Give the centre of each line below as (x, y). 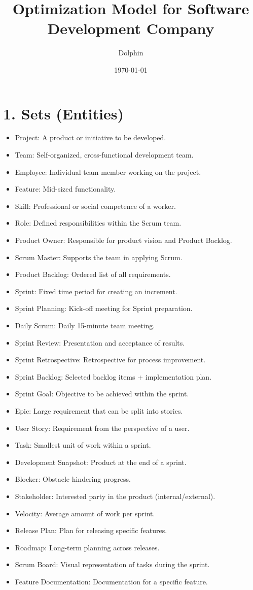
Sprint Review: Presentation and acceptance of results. (100, 342)
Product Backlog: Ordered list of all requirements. (93, 274)
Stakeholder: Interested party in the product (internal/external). (115, 496)
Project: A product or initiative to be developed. (91, 137)
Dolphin (131, 53)
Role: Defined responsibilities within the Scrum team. (98, 223)
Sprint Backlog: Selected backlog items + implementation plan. (113, 376)
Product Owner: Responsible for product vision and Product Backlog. (123, 240)
